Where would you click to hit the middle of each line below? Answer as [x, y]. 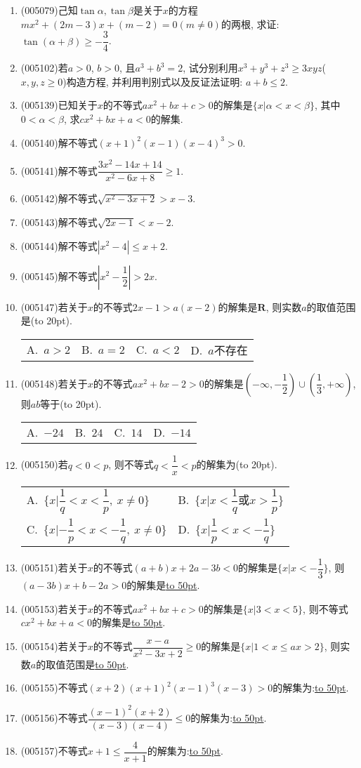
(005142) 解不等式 [59, 198]
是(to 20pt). [46, 320]
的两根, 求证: [250, 24]
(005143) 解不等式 [59, 221]
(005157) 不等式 [54, 751]
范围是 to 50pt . [97, 664]
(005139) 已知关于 [59, 105]
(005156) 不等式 [54, 718]
